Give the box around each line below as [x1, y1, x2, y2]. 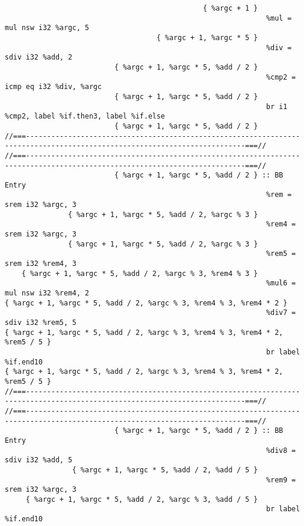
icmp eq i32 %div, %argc [5, 83, 102, 91]
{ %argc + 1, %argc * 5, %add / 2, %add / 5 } [72, 465, 258, 474]
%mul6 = [266, 279, 296, 288]
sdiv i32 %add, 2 [5, 53, 72, 62]
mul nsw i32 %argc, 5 [5, 24, 90, 32]
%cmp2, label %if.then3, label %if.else [5, 112, 166, 121]
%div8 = [266, 446, 296, 455]
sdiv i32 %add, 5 [5, 456, 72, 465]
